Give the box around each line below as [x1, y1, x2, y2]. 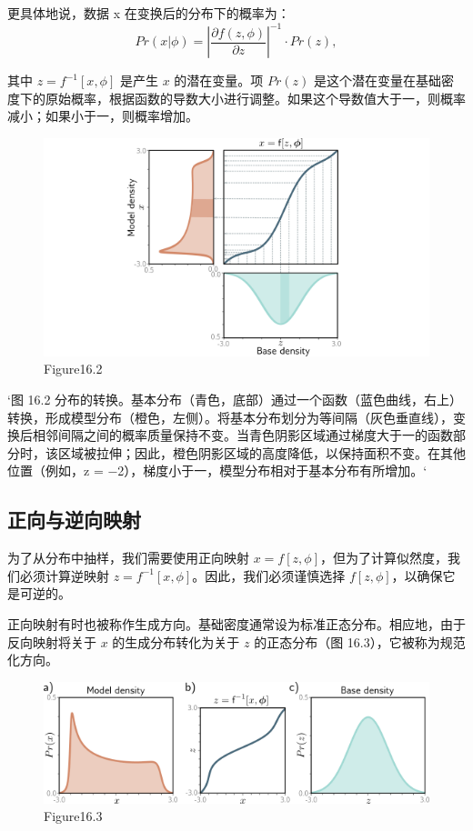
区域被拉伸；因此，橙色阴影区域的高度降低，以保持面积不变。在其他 [57, 443, 466, 462]
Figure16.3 [44, 806, 103, 826]
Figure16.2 [44, 359, 103, 378]
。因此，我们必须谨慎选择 [192, 566, 346, 585]
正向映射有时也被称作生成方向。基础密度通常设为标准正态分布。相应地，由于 [7, 614, 466, 633]
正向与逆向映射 [7, 506, 141, 534]
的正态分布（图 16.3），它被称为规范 [254, 632, 466, 651]
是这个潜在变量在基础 [313, 71, 441, 90]
